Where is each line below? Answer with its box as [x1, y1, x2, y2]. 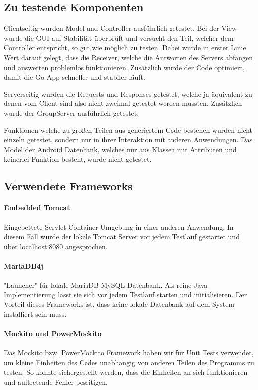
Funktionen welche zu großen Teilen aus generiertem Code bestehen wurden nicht [4, 124, 253, 135]
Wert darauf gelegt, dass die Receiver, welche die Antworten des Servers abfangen [4, 52, 253, 62]
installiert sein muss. [4, 308, 67, 319]
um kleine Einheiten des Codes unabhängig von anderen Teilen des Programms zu [4, 357, 254, 367]
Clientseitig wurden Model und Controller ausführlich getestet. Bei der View [4, 23, 237, 33]
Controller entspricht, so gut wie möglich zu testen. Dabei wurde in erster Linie [4, 42, 246, 53]
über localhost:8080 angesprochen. [4, 241, 108, 251]
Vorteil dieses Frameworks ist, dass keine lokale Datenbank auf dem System [4, 299, 235, 309]
